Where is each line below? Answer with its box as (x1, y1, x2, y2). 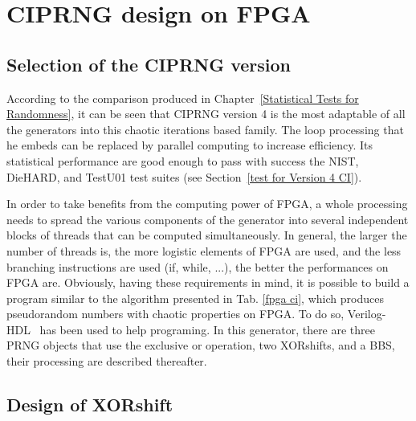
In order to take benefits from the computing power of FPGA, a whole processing (6, 195, 408, 212)
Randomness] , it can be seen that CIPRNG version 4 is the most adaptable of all (6, 105, 406, 122)
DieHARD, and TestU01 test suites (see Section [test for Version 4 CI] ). (6, 168, 362, 185)
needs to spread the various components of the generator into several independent (6, 210, 409, 227)
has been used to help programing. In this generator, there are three (39, 321, 376, 337)
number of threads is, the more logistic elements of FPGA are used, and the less (6, 242, 402, 259)
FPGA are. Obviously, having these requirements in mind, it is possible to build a (6, 274, 410, 291)
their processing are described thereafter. (6, 353, 207, 370)
